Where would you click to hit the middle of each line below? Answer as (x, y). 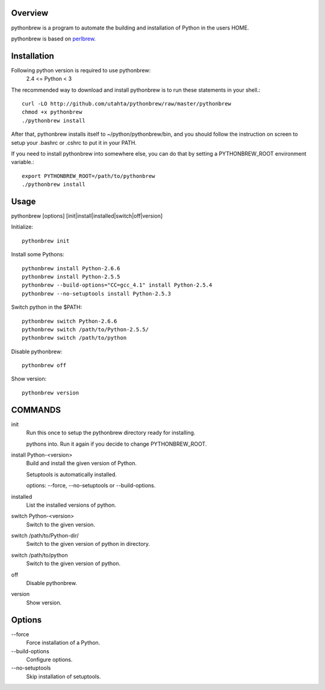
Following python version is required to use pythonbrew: (81, 70)
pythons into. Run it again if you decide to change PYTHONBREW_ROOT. (116, 444)
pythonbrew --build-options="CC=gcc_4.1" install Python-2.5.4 (117, 285)
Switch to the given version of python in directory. (88, 544)
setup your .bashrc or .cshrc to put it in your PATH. (74, 142)
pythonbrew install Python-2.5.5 (71, 277)
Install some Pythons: (38, 255)
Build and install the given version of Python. (82, 463)
